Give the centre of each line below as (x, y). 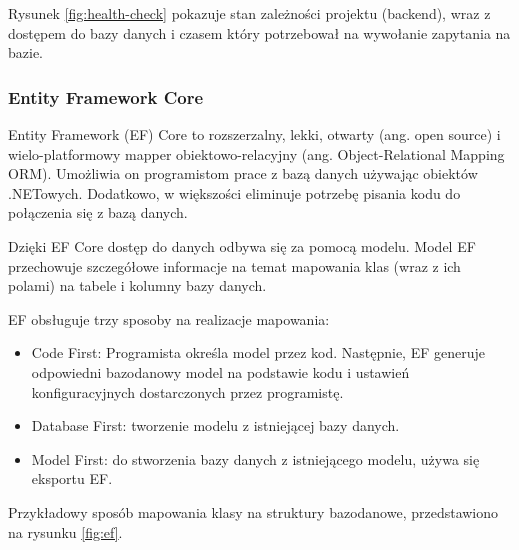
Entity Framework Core (106, 96)
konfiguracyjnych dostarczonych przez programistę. (187, 391)
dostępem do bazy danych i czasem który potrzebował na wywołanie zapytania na (259, 32)
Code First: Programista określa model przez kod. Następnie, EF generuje (258, 352)
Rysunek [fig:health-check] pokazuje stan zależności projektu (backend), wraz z (249, 13)
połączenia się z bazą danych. (98, 212)
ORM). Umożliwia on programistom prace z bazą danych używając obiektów (243, 173)
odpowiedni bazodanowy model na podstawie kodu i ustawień (220, 371)
